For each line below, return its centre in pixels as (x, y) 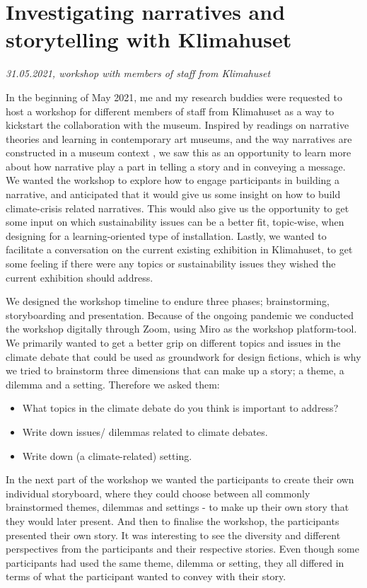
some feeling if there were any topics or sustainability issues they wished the (171, 264)
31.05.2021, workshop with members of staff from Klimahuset (138, 73)
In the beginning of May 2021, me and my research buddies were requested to (174, 97)
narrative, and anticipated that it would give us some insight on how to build (173, 194)
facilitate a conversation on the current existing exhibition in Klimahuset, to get (179, 249)
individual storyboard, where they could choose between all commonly (158, 493)
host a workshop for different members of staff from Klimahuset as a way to (170, 111)
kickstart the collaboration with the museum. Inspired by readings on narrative (177, 125)
